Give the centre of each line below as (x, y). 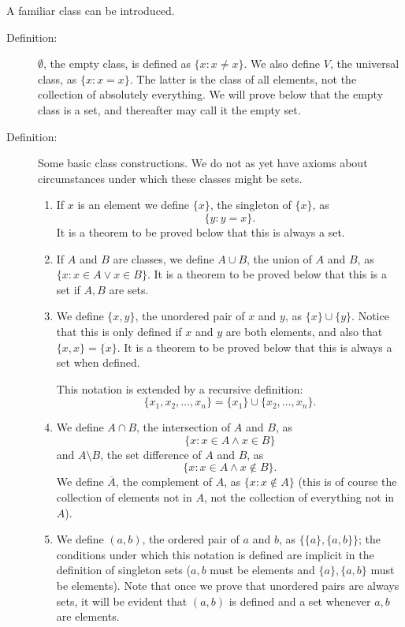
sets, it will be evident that (122, 601)
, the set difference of (151, 454)
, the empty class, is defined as (117, 63)
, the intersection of (184, 427)
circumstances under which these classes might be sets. (170, 178)
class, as (58, 78)
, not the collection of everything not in (299, 497)
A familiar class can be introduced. (91, 10)
